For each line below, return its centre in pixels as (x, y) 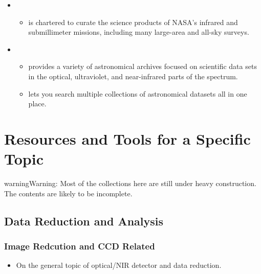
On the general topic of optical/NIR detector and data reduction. (119, 265)
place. (37, 104)
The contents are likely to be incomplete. (68, 193)
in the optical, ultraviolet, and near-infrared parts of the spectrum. (133, 76)
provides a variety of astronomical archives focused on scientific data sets (143, 66)
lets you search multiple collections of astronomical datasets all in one (138, 93)
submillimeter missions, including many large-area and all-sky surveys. (139, 32)
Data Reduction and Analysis (84, 221)
